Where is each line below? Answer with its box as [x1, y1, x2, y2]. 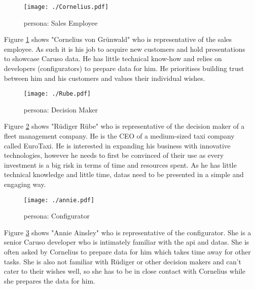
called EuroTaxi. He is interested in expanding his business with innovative [4, 140, 231, 150]
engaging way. [4, 179, 46, 189]
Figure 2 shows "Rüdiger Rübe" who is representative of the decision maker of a [4, 121, 245, 131]
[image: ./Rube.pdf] [24, 90, 91, 98]
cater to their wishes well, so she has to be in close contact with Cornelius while [4, 266, 246, 276]
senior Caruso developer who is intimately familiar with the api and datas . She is [4, 237, 249, 247]
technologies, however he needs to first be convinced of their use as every [4, 150, 224, 160]
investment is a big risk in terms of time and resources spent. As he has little [4, 159, 237, 170]
